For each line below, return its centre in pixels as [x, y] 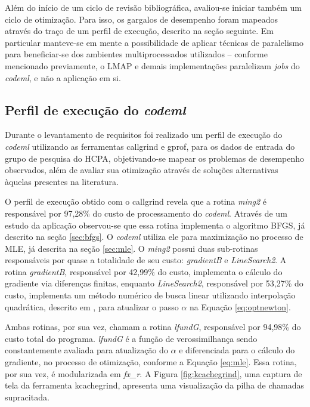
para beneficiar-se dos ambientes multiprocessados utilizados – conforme [136, 54]
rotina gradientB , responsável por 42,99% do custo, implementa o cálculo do [144, 271]
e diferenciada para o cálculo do [237, 350]
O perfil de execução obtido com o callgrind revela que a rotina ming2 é [136, 201]
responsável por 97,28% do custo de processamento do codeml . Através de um [146, 213]
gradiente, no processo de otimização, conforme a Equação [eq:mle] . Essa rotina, [151, 362]
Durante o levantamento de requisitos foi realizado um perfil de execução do [144, 135]
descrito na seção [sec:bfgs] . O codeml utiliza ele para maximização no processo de [154, 237]
